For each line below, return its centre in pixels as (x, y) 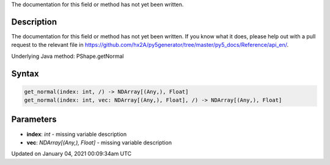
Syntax (25, 73)
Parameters (34, 120)
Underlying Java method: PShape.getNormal (68, 56)
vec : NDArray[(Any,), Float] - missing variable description (99, 142)
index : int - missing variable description (77, 134)
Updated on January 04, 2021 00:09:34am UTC (71, 154)
